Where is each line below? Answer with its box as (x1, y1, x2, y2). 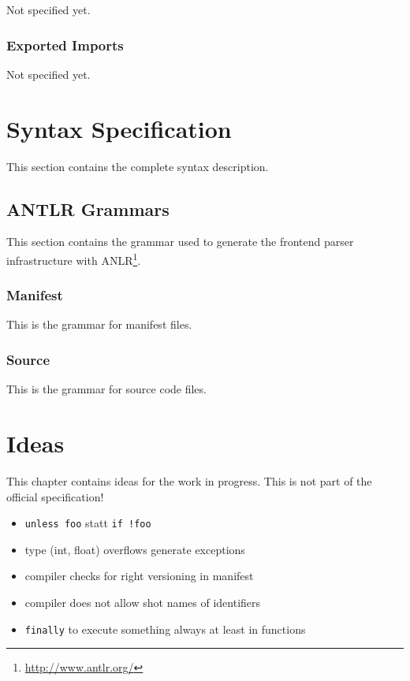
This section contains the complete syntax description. (6, 158, 269, 174)
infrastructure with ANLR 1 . (6, 249, 141, 268)
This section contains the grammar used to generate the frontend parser (6, 233, 354, 250)
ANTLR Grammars (6, 196, 170, 221)
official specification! (6, 488, 104, 504)
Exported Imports (6, 35, 124, 54)
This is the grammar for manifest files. (6, 316, 192, 333)
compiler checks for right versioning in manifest (24, 567, 254, 584)
